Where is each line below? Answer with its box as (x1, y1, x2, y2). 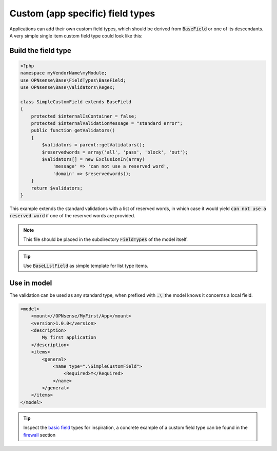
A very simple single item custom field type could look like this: (9, 32, 143, 39)
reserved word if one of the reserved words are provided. (9, 213, 135, 219)
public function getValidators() (31, 127, 115, 134)
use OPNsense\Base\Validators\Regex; (20, 85, 115, 90)
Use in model (9, 278, 52, 287)
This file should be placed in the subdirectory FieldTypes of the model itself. (23, 236, 188, 242)
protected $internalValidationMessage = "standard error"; (31, 121, 183, 126)
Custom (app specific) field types (9, 8, 155, 19)
